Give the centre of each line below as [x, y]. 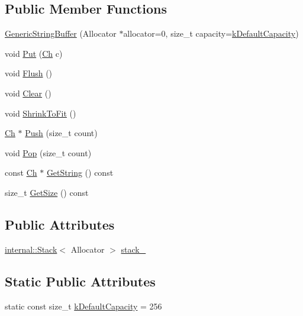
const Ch [21, 172]
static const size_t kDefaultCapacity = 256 [83, 306]
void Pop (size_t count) [48, 152]
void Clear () [28, 93]
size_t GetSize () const [47, 192]
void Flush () [29, 73]
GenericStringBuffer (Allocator [61, 33]
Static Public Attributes [80, 281]
